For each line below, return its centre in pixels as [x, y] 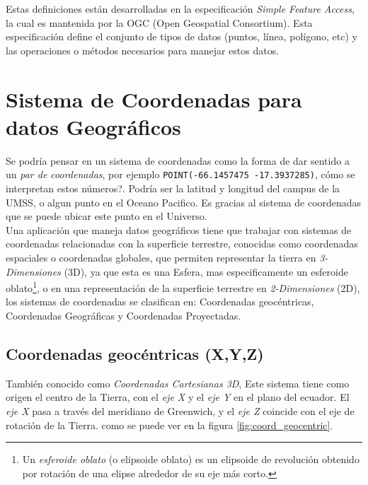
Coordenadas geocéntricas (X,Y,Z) [135, 353]
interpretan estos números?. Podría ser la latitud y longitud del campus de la [173, 188]
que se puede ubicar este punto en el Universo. [107, 216]
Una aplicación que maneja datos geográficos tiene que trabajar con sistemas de [179, 229]
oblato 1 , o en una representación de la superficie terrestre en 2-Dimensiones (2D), [183, 287]
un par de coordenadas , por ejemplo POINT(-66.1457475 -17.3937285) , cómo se [180, 174]
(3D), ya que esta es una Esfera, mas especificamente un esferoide [206, 271]
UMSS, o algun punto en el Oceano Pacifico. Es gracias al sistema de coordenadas [184, 202]
